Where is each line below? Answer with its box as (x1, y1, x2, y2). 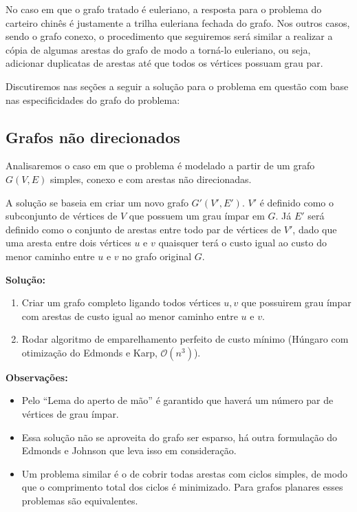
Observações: (6, 370, 68, 384)
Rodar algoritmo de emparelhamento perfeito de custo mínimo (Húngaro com (21, 332, 349, 346)
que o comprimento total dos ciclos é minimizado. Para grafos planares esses (21, 480, 343, 494)
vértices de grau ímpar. (21, 407, 119, 421)
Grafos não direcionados (6, 126, 180, 147)
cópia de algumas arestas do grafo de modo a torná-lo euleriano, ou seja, (6, 42, 311, 56)
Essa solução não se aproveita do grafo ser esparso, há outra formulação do (21, 429, 338, 444)
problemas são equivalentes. (21, 493, 138, 508)
